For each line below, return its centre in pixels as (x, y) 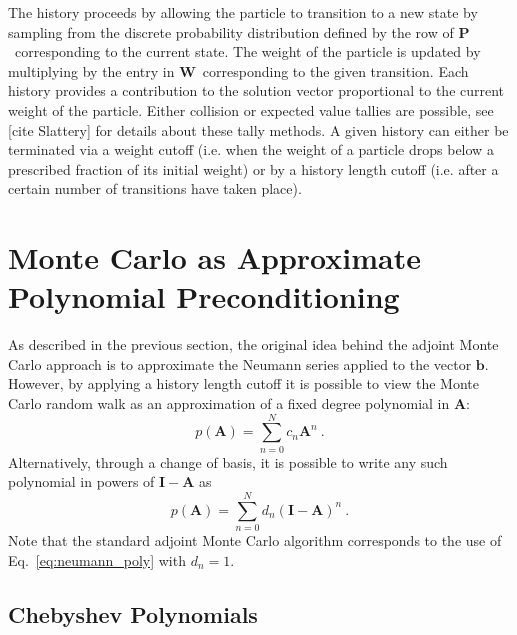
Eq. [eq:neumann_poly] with (97, 559)
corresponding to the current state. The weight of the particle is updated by (247, 51)
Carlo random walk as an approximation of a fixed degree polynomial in (229, 403)
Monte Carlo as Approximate (214, 257)
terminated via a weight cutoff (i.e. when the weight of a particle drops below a (251, 149)
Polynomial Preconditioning (204, 296)
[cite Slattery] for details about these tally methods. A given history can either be (258, 129)
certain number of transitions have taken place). (155, 188)
